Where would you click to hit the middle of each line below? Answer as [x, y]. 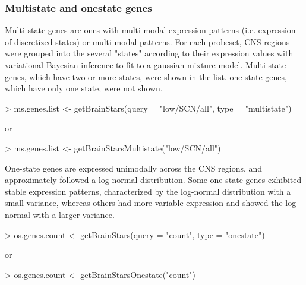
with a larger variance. [74, 214]
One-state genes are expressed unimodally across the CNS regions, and [134, 168]
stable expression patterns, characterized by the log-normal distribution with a [148, 191]
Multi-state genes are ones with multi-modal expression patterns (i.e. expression [150, 30]
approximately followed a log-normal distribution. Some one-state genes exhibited [153, 180]
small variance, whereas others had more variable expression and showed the [144, 203]
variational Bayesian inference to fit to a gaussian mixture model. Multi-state [146, 65]
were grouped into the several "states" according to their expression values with [149, 53]
